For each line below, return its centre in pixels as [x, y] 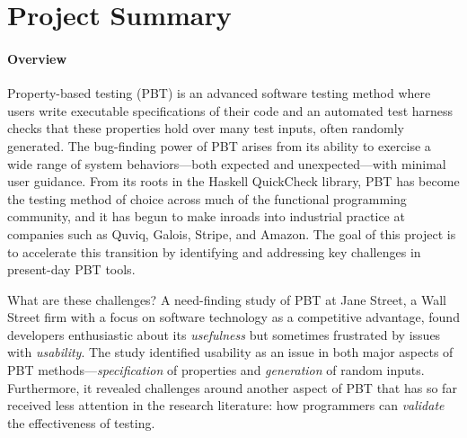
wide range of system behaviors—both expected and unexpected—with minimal [227, 163]
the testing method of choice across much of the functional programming [207, 198]
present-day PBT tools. [71, 269]
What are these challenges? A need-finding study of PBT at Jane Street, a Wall [227, 299]
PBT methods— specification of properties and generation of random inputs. [216, 370]
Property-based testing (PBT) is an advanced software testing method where [219, 93]
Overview [37, 58]
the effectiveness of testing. [81, 422]
